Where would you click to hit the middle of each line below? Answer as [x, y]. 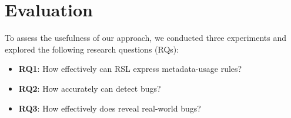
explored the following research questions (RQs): [92, 49]
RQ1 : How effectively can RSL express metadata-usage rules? [130, 69]
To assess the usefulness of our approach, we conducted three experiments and [146, 38]
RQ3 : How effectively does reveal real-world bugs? [110, 108]
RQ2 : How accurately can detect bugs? [90, 88]
